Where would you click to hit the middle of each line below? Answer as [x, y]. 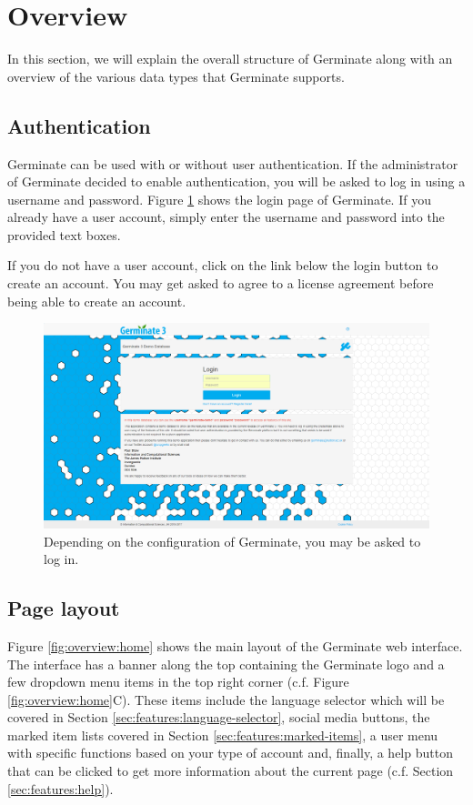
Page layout [64, 608]
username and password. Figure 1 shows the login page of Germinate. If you [219, 199]
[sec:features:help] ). [60, 788]
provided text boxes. [64, 234]
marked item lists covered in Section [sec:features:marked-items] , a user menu [223, 735]
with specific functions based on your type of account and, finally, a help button [230, 753]
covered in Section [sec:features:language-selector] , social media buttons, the [219, 717]
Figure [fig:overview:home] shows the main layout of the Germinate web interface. [235, 645]
